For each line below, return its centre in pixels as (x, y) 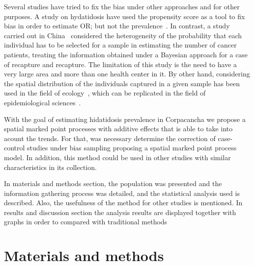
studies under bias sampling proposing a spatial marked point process (132, 148)
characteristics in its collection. (50, 167)
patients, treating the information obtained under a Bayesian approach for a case (126, 54)
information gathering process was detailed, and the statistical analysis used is (122, 193)
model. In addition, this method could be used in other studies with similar (117, 157)
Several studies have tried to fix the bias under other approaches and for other (122, 6)
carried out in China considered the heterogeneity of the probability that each (123, 35)
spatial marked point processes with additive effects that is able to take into (118, 129)
